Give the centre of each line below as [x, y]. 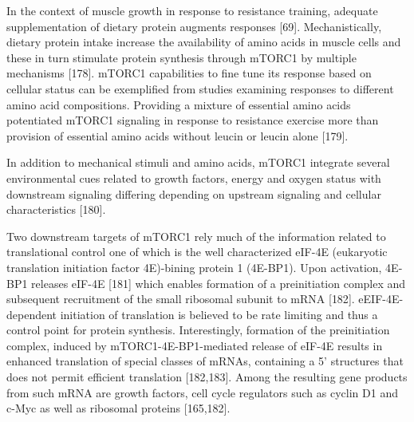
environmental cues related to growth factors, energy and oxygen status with [194, 177]
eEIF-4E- [381, 299]
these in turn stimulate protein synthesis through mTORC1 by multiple [181, 57]
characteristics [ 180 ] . [56, 209]
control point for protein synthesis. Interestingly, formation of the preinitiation [198, 330]
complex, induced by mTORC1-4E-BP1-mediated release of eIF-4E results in [195, 345]
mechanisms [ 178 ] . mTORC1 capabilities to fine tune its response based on [189, 73]
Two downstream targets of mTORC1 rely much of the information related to [196, 236]
